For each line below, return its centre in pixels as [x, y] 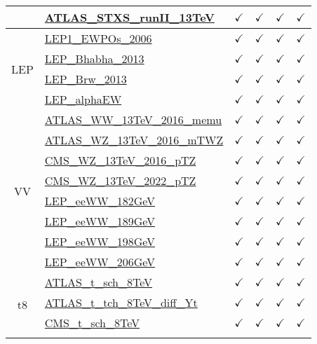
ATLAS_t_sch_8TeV [98, 282]
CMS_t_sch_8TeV [92, 323]
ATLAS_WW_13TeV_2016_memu [133, 119]
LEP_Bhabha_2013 [94, 59]
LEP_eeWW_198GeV [100, 241]
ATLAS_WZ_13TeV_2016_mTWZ [134, 140]
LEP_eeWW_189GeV [100, 221]
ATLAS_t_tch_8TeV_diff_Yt [121, 302]
